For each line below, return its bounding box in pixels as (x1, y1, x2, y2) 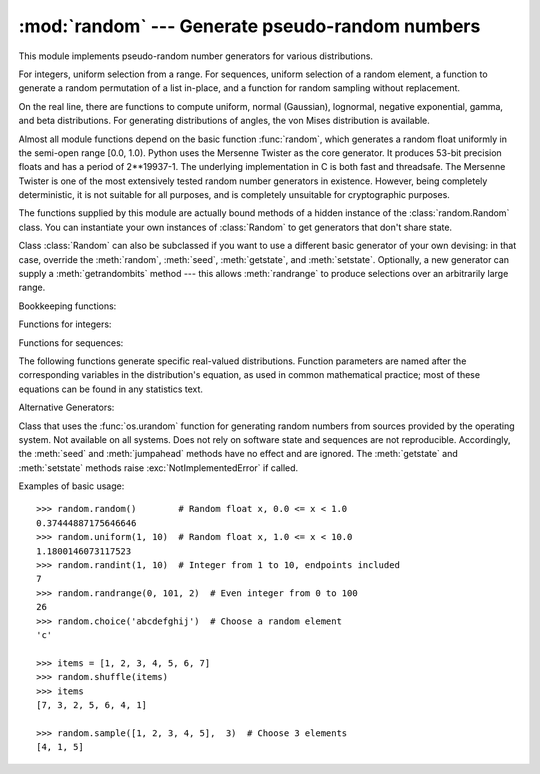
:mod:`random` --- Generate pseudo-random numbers (18, 15, 481, 37)
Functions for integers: (18, 318, 112, 330)
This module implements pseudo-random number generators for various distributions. (18, 50, 374, 62)
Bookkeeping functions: (18, 300, 117, 312)
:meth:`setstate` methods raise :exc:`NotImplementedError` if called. (18, 461, 299, 474)
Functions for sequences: (18, 336, 124, 349)
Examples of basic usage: (18, 480, 125, 492)
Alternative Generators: (18, 401, 115, 414)
